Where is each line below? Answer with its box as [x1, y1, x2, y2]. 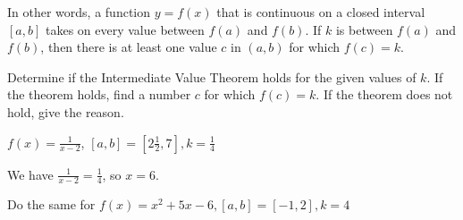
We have [7, 165, 54, 183]
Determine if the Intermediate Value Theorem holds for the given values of [7, 67, 417, 86]
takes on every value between [45, 20, 205, 38]
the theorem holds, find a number [7, 85, 191, 104]
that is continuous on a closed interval [216, 3, 425, 21]
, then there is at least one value [40, 38, 217, 56]
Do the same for [7, 195, 96, 214]
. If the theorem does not [316, 85, 453, 104]
